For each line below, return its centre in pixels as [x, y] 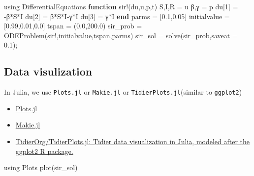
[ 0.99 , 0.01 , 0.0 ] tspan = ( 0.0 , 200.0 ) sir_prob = [73, 26]
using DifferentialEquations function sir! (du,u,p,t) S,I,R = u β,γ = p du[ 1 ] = [121, 6]
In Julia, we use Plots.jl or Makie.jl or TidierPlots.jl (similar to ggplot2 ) [123, 92]
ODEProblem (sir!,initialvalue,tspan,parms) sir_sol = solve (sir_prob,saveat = [121, 35]
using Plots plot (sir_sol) [41, 167]
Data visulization [48, 71]
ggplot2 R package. [44, 151]
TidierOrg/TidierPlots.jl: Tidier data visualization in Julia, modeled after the [133, 141]
